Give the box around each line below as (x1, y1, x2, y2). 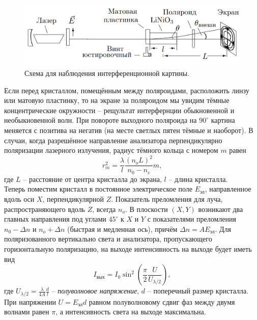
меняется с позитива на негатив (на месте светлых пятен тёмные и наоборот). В (4, 125, 253, 135)
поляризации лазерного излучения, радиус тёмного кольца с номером (4, 145, 218, 155)
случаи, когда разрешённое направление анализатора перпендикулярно (4, 135, 222, 145)
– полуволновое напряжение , (51, 285, 139, 296)
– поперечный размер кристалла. (147, 285, 249, 296)
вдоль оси (4, 193, 35, 204)
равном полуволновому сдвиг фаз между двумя (89, 296, 235, 307)
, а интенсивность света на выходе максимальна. (55, 306, 206, 317)
